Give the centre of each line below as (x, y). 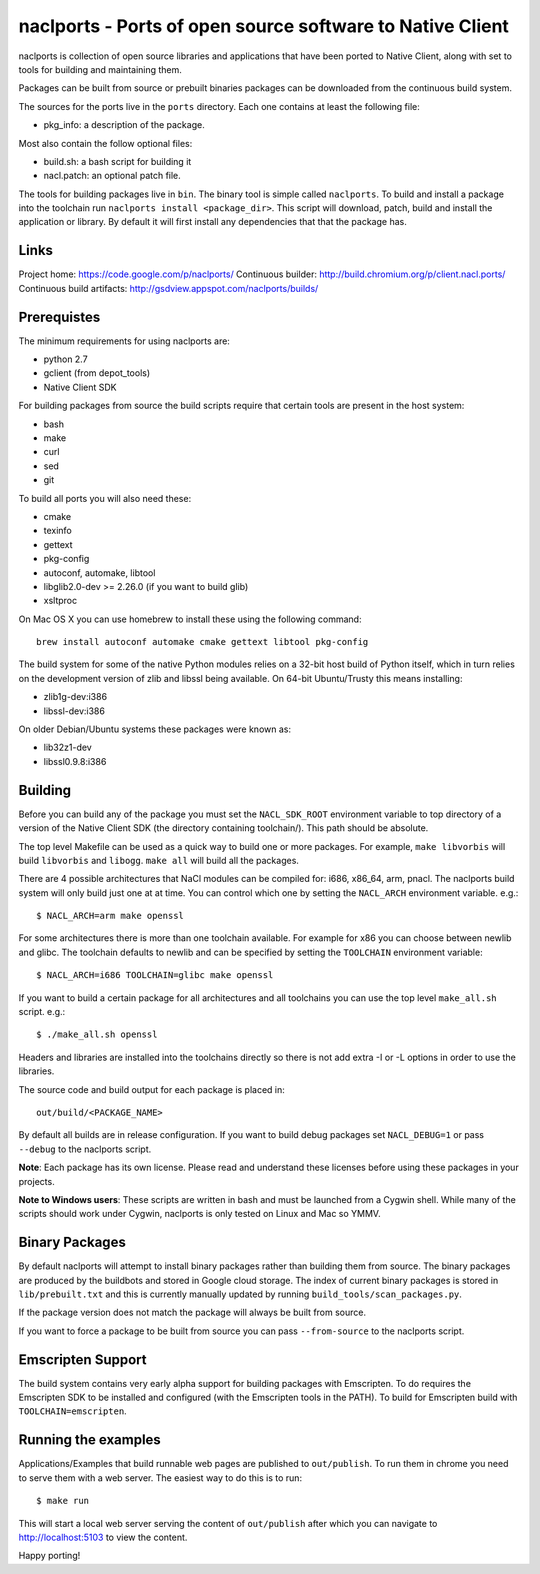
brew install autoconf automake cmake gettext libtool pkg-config (202, 642)
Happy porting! (49, 1556)
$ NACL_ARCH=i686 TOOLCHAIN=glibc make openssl (155, 975)
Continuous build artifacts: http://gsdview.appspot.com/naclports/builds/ (168, 288)
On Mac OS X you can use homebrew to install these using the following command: (190, 619)
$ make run (63, 1501)
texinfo (57, 531)
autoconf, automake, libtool (99, 572)
